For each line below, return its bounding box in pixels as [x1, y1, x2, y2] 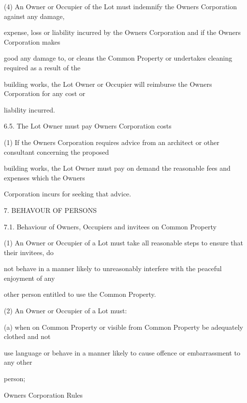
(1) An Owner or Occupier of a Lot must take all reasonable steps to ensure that [4, 238, 244, 248]
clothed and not [4, 331, 51, 341]
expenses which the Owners [4, 172, 85, 182]
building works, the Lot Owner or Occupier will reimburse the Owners [4, 79, 212, 89]
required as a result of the [4, 62, 81, 72]
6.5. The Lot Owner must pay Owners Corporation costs [4, 121, 172, 131]
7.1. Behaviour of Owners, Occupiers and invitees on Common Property [4, 221, 217, 231]
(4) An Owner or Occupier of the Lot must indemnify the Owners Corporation [4, 1, 237, 11]
